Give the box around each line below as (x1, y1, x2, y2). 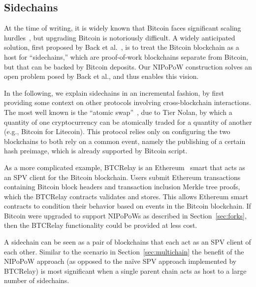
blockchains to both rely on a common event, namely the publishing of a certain (4, 136, 246, 146)
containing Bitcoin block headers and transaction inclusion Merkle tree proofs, (4, 181, 240, 192)
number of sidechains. (4, 275, 69, 286)
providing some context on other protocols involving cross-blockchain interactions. (4, 97, 251, 108)
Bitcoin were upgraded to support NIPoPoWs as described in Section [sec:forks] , (4, 210, 247, 220)
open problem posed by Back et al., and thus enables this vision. (4, 71, 199, 81)
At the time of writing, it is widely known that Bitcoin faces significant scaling (4, 23, 241, 33)
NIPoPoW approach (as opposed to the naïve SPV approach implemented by (4, 256, 237, 266)
